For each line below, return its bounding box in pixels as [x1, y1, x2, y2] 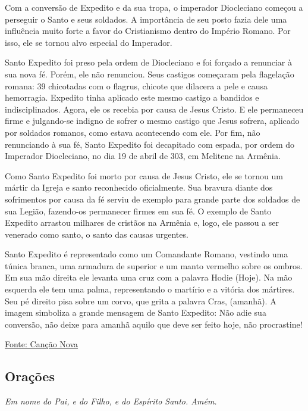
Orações [5, 367, 55, 385]
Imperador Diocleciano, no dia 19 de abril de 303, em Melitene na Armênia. [5, 150, 281, 162]
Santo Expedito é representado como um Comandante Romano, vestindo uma [5, 248, 288, 260]
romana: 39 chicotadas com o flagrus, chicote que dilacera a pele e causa [5, 79, 268, 92]
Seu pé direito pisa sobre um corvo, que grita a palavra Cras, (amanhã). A [5, 294, 276, 307]
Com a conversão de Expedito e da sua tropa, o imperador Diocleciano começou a [5, 1, 303, 13]
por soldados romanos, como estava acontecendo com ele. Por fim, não [5, 126, 260, 138]
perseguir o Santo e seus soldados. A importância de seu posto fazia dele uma [5, 13, 287, 25]
